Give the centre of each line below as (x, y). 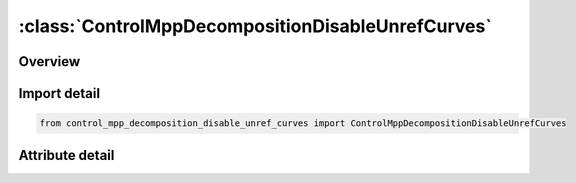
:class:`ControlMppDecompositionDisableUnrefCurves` (255, 26)
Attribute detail (66, 155)
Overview (49, 61)
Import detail (59, 93)
